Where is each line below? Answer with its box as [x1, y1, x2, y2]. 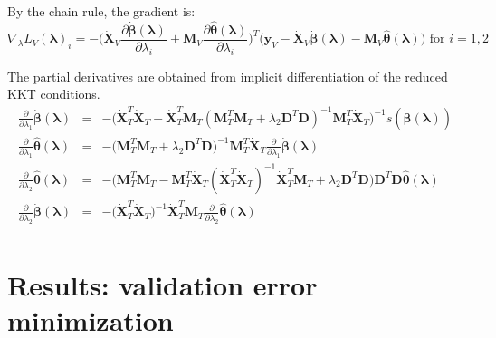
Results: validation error [7, 266, 318, 303]
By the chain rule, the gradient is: [7, 2, 196, 20]
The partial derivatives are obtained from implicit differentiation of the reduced [7, 66, 448, 85]
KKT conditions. [7, 84, 100, 103]
